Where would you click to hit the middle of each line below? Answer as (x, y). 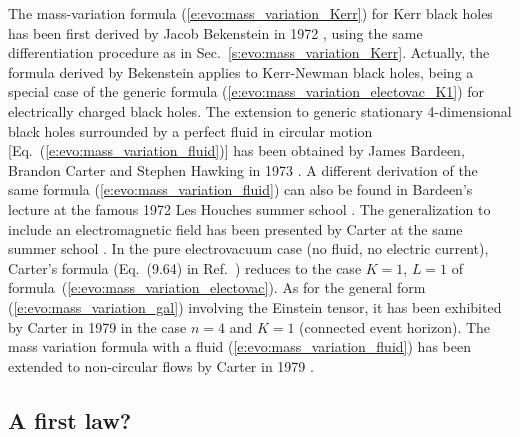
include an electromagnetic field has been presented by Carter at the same (235, 228)
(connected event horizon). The (395, 326)
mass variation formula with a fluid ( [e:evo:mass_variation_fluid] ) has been (239, 346)
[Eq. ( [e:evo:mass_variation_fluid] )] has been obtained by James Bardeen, (236, 150)
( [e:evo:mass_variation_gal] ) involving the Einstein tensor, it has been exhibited (255, 306)
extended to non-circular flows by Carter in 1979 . (161, 365)
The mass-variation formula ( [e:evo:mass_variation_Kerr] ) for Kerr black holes (250, 13)
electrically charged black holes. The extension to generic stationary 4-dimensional (260, 110)
